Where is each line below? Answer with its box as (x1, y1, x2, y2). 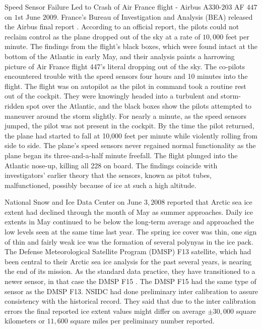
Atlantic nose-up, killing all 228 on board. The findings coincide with (5, 160, 218, 170)
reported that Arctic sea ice (167, 197, 252, 207)
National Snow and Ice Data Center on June (5, 197, 142, 207)
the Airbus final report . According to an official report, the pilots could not (5, 21, 239, 32)
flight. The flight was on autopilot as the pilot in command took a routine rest (5, 80, 246, 91)
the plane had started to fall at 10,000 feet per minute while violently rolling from (5, 130, 257, 140)
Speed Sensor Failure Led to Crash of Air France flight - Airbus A (5, 2, 209, 12)
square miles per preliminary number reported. (70, 315, 215, 326)
